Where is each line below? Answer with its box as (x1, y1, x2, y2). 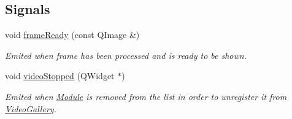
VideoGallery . (5, 102, 56, 115)
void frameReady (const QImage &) (5, 28, 140, 41)
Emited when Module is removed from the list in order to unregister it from (5, 90, 287, 102)
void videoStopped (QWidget (5, 69, 115, 82)
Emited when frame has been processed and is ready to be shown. (5, 48, 247, 61)
